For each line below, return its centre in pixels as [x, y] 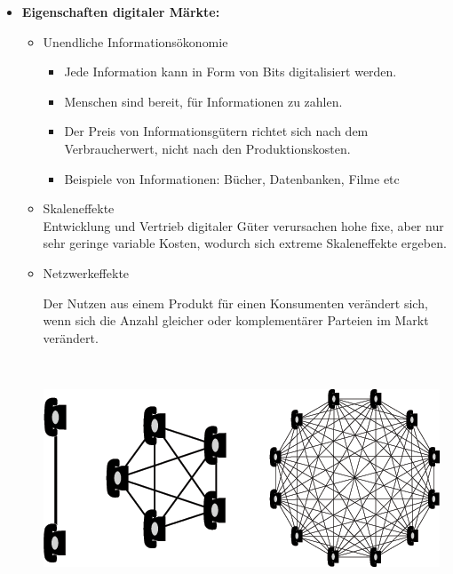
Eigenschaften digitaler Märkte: [121, 12]
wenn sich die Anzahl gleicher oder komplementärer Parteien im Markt [236, 320]
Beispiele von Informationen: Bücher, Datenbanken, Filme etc [232, 178]
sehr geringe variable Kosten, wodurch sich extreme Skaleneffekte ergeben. [245, 243]
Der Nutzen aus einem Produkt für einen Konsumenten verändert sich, [235, 303]
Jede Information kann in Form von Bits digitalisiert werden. [230, 72]
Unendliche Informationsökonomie [135, 41]
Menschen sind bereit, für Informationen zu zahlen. [203, 101]
